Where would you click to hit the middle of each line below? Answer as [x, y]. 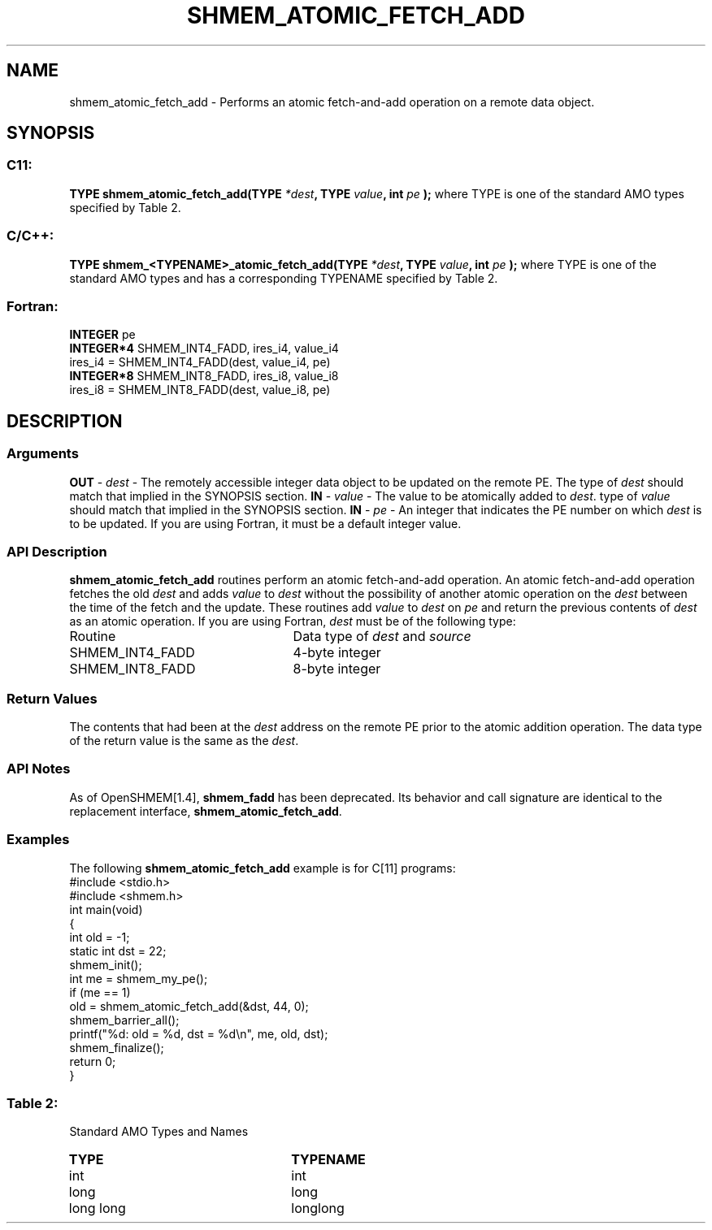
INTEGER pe [102, 335]
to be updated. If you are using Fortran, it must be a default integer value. [265, 523]
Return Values [52, 698]
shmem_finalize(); [117, 1047]
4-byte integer [337, 653]
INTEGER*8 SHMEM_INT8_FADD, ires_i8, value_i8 [204, 376]
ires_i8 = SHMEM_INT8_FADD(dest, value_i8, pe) [200, 390]
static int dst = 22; [118, 951]
